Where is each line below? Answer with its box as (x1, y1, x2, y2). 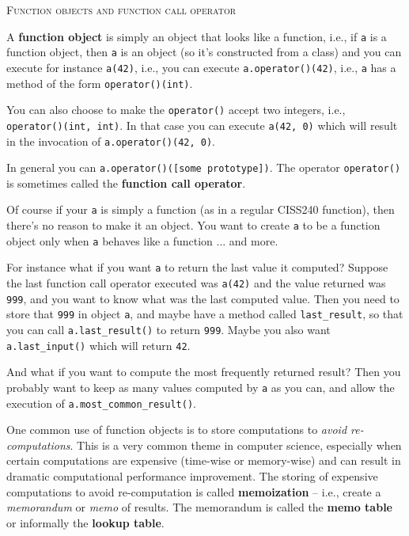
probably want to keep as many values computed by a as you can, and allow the (6, 378, 395, 395)
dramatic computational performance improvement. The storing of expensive (6, 468, 378, 485)
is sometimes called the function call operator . (6, 174, 246, 191)
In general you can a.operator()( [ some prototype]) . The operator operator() (6, 159, 401, 176)
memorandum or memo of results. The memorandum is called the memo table (6, 499, 392, 515)
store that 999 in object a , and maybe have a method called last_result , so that (6, 306, 403, 322)
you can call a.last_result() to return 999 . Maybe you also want (6, 321, 331, 338)
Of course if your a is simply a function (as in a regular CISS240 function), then (6, 201, 395, 218)
